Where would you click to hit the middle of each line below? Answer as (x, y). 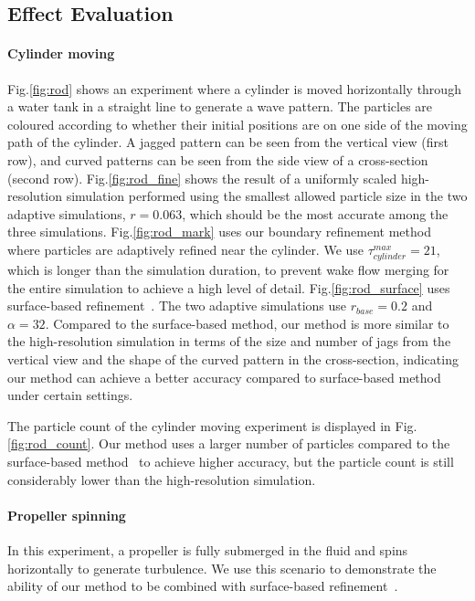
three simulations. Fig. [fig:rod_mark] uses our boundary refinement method (219, 232)
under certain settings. (70, 395)
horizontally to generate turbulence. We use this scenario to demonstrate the (222, 568)
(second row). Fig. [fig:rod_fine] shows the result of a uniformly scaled (202, 178)
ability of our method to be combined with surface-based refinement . (203, 586)
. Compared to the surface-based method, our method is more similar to (247, 323)
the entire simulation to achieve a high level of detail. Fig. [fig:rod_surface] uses (229, 287)
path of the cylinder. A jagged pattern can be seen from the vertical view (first (228, 142)
